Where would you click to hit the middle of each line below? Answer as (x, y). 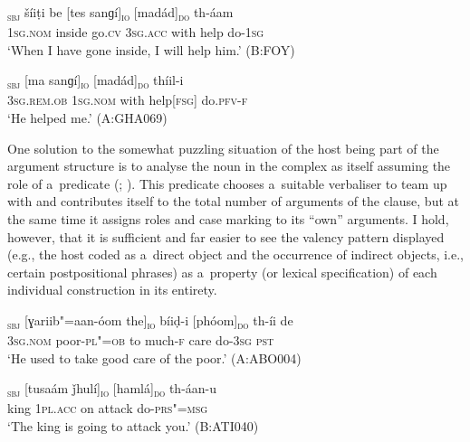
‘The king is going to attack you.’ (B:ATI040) (133, 426)
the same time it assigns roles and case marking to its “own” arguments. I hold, (228, 219)
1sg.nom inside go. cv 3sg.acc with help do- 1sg (136, 32)
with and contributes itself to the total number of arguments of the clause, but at (233, 201)
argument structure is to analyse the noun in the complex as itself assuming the (229, 166)
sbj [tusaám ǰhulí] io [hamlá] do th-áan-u (112, 390)
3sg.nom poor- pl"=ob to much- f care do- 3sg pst (141, 340)
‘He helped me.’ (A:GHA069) (87, 118)
